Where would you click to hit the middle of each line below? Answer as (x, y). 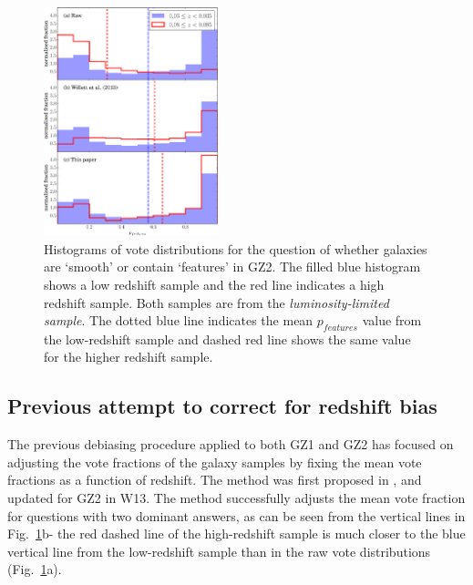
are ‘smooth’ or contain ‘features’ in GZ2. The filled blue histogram (232, 267)
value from (392, 320)
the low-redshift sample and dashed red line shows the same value (227, 339)
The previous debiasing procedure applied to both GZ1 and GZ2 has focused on (231, 444)
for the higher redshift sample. (129, 357)
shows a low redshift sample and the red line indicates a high (214, 284)
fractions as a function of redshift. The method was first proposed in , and (215, 480)
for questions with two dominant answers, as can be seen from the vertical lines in (236, 515)
